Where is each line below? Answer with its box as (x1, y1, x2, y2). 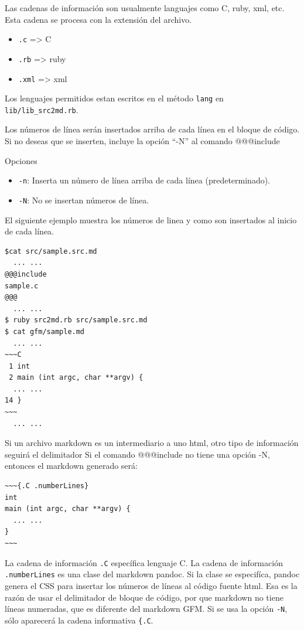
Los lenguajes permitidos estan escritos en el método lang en (5, 92, 224, 104)
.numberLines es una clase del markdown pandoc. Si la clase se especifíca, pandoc (5, 568, 300, 580)
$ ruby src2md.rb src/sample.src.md (5, 316, 148, 325)
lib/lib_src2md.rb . (5, 103, 78, 115)
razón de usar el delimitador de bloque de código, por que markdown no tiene (5, 591, 283, 603)
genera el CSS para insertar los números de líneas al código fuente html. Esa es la (5, 579, 298, 591)
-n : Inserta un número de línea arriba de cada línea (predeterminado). (18, 174, 271, 186)
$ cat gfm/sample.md (5, 327, 85, 336)
